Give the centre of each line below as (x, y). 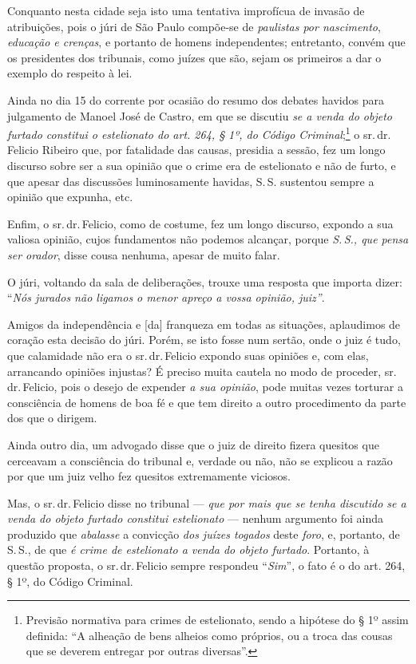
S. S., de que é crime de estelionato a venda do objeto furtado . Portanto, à (188, 549)
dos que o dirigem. (52, 418)
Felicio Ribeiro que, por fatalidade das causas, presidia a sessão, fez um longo (196, 150)
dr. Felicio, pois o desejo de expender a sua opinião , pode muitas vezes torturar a (205, 387)
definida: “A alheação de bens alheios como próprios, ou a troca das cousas (209, 635)
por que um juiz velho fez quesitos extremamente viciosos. (149, 476)
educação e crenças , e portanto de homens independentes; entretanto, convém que (206, 42)
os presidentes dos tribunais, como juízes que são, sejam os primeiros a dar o (194, 57)
